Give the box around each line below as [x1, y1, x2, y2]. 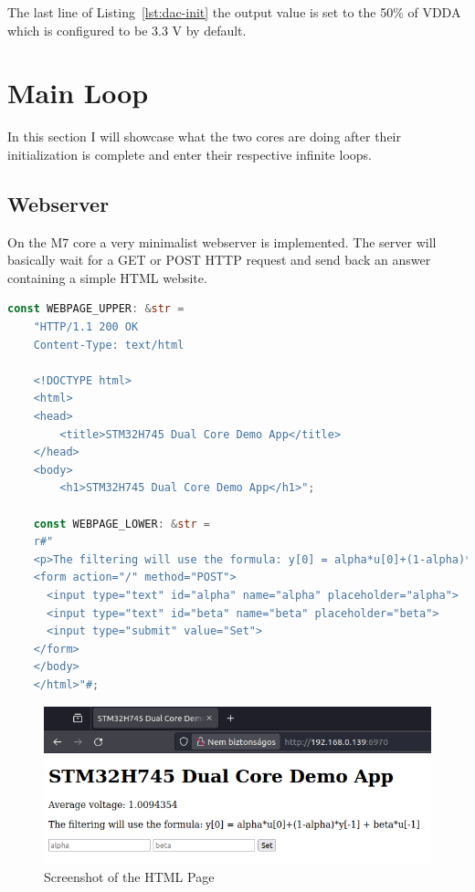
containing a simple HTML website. [7, 268, 207, 287]
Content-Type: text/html [33, 338, 185, 352]
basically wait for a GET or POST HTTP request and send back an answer [7, 250, 431, 269]
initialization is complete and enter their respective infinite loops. [7, 144, 372, 163]
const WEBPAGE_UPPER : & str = [7, 302, 185, 316]
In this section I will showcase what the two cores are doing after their [7, 127, 401, 146]
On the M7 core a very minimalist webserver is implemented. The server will [7, 232, 437, 251]
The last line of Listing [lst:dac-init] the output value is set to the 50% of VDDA [7, 3, 461, 21]
